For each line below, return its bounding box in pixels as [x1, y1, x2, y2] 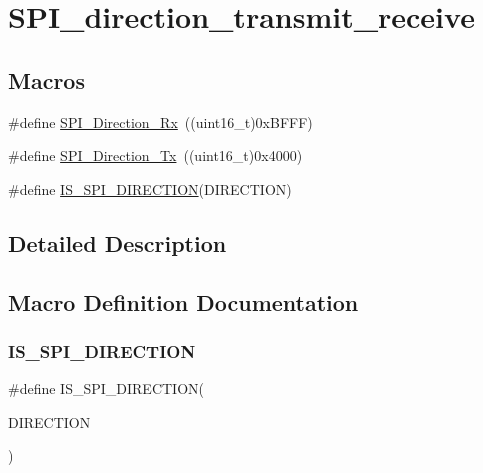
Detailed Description [8, 227, 227, 258]
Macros [8, 64, 85, 95]
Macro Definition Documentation [8, 286, 359, 317]
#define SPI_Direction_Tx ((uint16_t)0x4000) [8, 145, 303, 166]
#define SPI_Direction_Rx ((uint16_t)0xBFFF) [8, 111, 313, 132]
